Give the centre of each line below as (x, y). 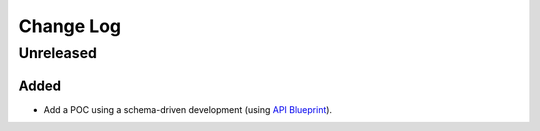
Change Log (70, 26)
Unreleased (57, 53)
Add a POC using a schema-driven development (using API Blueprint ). (188, 109)
